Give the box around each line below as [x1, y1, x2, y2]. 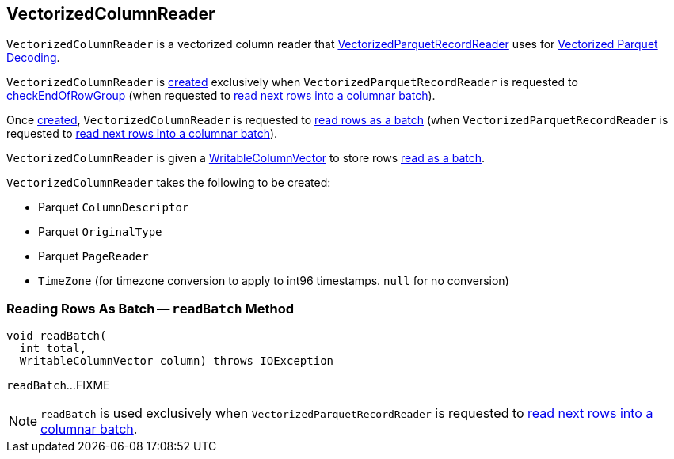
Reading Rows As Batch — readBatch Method [6, 300, 294, 317]
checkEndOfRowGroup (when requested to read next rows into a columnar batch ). [6, 89, 436, 103]
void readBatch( [6, 329, 107, 343]
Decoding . [6, 51, 60, 65]
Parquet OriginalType [38, 225, 162, 239]
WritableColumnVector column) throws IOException [19, 355, 334, 368]
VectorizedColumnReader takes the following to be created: [6, 176, 331, 190]
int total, [19, 342, 87, 355]
